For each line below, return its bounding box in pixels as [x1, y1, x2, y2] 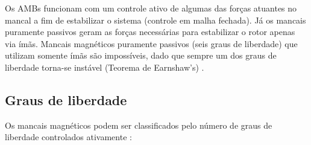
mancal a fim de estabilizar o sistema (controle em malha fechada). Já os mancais [5, 13, 306, 26]
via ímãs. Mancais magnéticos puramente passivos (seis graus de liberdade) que [5, 37, 298, 50]
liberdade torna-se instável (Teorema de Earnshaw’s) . [5, 60, 204, 73]
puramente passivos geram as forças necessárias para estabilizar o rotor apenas [5, 25, 295, 38]
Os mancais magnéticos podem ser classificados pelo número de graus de [5, 118, 272, 131]
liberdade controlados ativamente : [5, 130, 132, 143]
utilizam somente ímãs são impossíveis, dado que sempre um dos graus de [5, 49, 277, 62]
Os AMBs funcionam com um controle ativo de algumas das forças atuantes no [5, 2, 297, 14]
